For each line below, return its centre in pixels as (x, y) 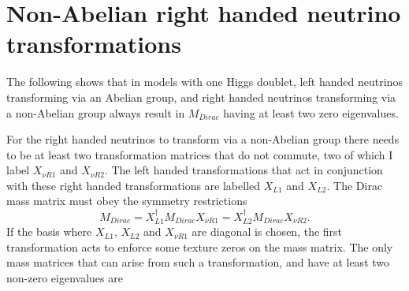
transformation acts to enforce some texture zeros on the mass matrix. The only (200, 246)
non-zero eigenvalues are (65, 278)
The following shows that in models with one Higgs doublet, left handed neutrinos (204, 82)
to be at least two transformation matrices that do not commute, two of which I (200, 154)
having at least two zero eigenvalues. (311, 112)
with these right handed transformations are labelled (134, 185)
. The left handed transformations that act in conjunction (244, 170)
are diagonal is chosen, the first (267, 231)
